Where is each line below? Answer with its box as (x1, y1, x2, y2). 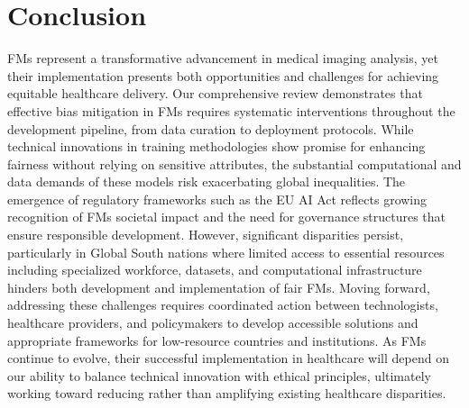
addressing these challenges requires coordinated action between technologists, (7, 295, 438, 314)
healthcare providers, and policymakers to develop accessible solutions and (7, 313, 418, 332)
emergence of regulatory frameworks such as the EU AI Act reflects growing (7, 189, 428, 208)
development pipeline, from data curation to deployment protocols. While (7, 119, 414, 138)
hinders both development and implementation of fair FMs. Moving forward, (7, 277, 430, 296)
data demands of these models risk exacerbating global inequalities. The (7, 172, 406, 191)
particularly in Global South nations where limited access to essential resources (7, 242, 445, 261)
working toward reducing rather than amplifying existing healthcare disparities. (7, 384, 446, 403)
